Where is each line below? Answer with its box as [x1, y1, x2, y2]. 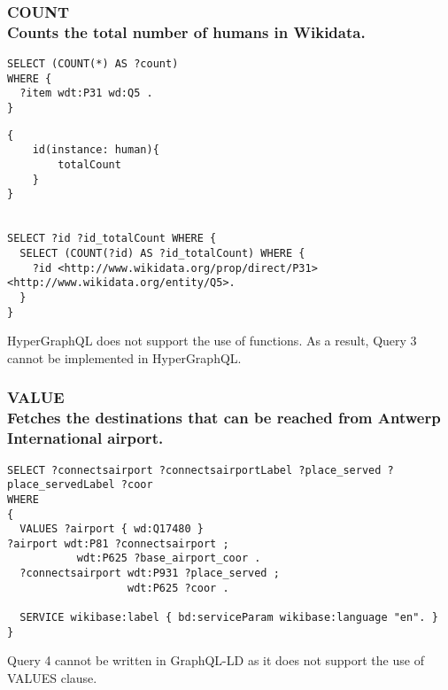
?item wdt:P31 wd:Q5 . [19, 87, 153, 100]
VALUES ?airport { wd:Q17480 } [19, 523, 204, 536]
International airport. [7, 427, 164, 449]
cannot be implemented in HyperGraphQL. [7, 348, 242, 367]
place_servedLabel [7, 478, 115, 492]
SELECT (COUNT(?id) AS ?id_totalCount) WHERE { [19, 247, 305, 260]
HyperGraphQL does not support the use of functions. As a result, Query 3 [7, 331, 417, 350]
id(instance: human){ [32, 143, 159, 157]
